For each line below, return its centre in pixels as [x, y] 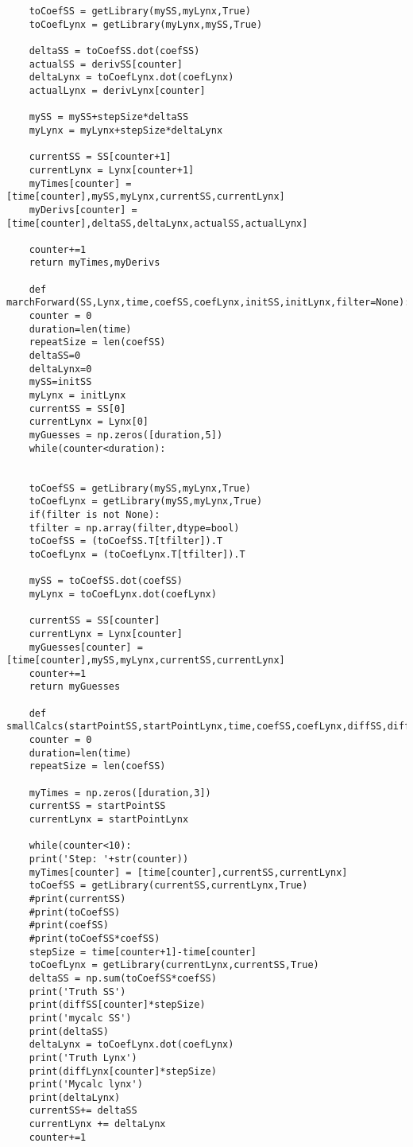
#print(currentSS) [77, 898]
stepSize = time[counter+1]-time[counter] [143, 952]
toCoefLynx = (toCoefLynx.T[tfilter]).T [137, 554]
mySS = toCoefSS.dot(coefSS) [106, 581]
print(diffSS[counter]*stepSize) [117, 1005]
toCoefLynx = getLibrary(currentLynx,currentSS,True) [174, 965]
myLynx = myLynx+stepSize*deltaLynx [126, 130]
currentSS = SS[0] [77, 408]
